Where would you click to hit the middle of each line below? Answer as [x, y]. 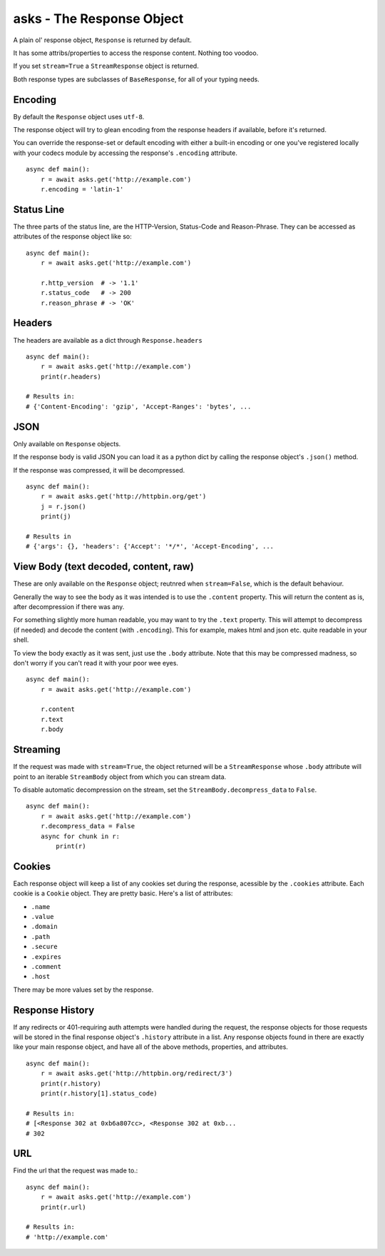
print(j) [56, 517]
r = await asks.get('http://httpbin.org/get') [123, 497]
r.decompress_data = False [88, 826]
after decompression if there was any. [69, 606]
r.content [57, 709]
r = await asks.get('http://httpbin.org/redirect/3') [137, 1074]
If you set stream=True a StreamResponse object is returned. [106, 66]
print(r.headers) [71, 376]
